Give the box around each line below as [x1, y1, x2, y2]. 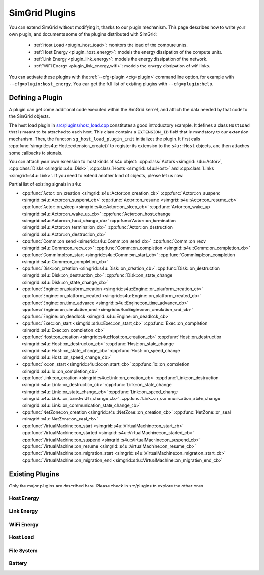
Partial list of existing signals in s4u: [9, 181, 82, 187]
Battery [9, 560, 27, 567]
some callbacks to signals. [9, 150, 63, 155]
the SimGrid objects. [9, 113, 50, 119]
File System [9, 547, 38, 553]
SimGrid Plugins [9, 7, 76, 18]
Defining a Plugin [9, 93, 63, 102]
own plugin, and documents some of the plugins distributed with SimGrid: [9, 31, 157, 37]
